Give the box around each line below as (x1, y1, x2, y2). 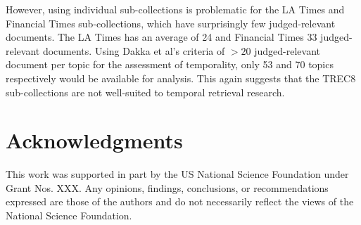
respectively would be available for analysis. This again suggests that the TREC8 (6, 70, 356, 85)
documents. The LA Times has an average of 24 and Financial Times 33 (6, 30, 317, 44)
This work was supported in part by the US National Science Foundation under (6, 167, 349, 181)
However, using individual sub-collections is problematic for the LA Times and (6, 2, 345, 16)
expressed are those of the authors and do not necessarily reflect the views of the (6, 194, 354, 209)
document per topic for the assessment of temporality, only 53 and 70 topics (6, 57, 334, 72)
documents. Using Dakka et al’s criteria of (42, 43, 225, 58)
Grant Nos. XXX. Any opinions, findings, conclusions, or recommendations (6, 180, 329, 195)
